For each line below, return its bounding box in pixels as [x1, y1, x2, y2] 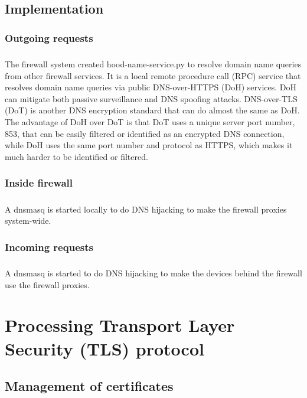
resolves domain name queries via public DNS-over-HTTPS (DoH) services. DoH [5, 81, 297, 93]
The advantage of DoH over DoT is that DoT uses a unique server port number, [5, 115, 295, 128]
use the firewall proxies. [5, 278, 90, 291]
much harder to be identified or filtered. [5, 150, 148, 162]
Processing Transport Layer [5, 313, 235, 337]
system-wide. [5, 214, 51, 227]
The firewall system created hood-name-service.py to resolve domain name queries [5, 58, 302, 70]
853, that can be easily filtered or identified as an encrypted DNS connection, [5, 127, 285, 139]
